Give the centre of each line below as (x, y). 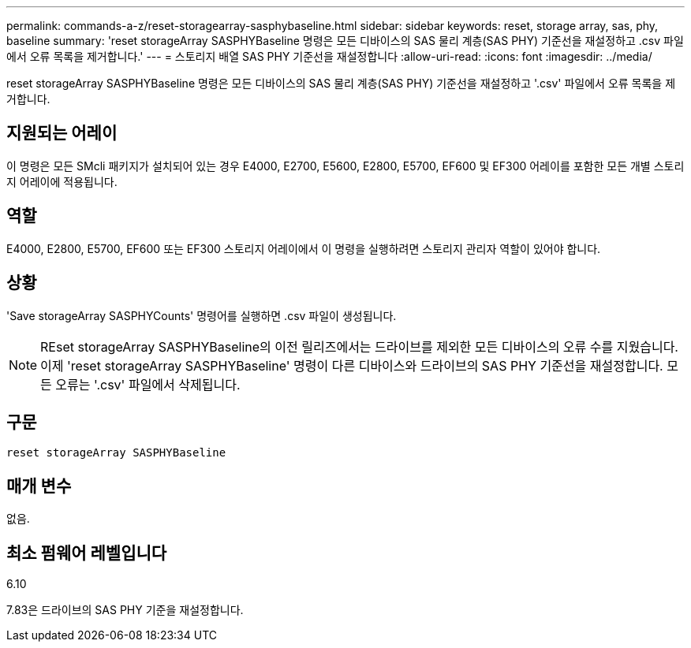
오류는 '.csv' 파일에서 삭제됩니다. (148, 384)
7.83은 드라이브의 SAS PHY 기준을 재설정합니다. (125, 610)
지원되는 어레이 (62, 133)
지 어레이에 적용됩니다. (62, 181)
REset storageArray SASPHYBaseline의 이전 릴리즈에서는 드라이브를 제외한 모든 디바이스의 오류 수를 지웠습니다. (359, 346)
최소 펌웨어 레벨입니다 (87, 553)
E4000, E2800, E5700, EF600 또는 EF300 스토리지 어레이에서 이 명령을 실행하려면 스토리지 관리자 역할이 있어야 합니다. (304, 248)
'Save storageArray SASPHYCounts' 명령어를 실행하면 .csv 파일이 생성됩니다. (202, 315)
